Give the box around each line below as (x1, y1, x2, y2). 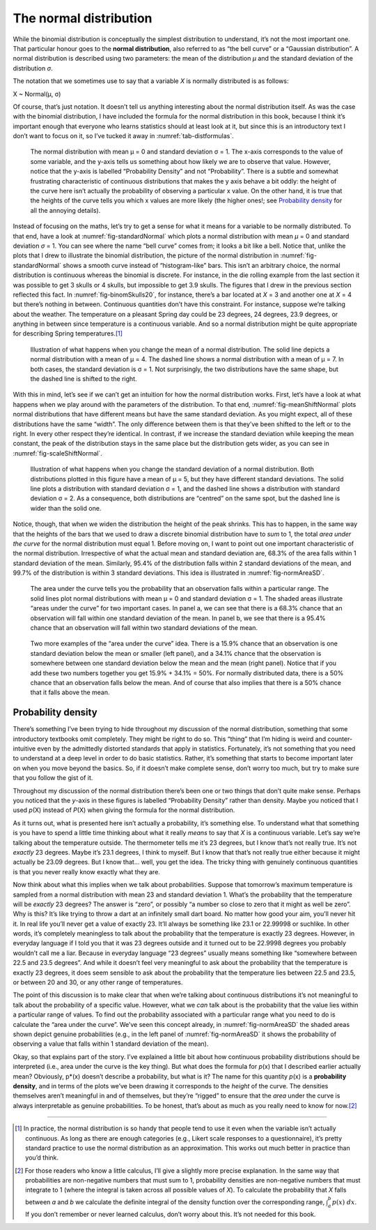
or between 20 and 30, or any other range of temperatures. (13, 978, 183, 987)
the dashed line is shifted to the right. (30, 375, 137, 383)
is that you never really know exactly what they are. (13, 867, 160, 876)
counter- (327, 735, 353, 743)
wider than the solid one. (30, 504, 102, 512)
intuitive (13, 744, 36, 753)
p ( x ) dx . (331, 1197, 357, 1206)
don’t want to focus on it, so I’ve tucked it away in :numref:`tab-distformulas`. (13, 132, 235, 140)
